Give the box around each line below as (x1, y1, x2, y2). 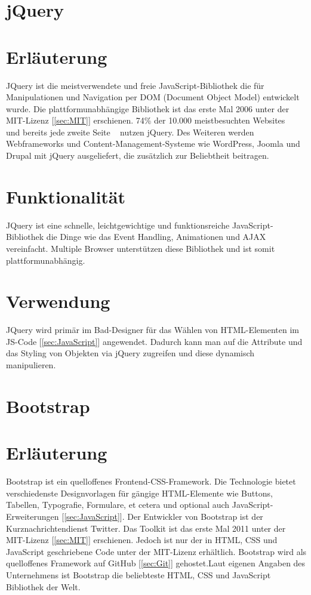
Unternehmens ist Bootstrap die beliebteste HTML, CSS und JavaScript (6, 568, 271, 581)
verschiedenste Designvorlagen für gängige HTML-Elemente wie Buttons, (6, 486, 273, 499)
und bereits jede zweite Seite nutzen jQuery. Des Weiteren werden (6, 125, 254, 138)
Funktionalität (6, 184, 126, 208)
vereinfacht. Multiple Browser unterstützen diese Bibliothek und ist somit (6, 242, 275, 254)
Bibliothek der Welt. (6, 580, 81, 593)
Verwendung (6, 289, 110, 313)
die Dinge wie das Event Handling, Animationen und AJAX (46, 230, 266, 243)
